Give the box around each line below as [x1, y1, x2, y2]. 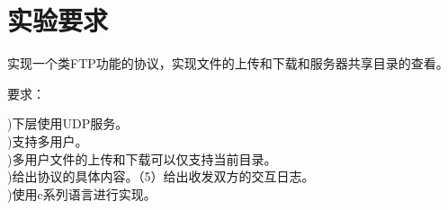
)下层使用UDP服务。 [7, 114, 129, 133]
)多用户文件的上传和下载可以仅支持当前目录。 [7, 149, 277, 168]
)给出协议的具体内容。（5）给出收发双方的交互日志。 [7, 167, 315, 186]
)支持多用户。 [7, 131, 88, 150]
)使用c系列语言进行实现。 [7, 184, 157, 203]
